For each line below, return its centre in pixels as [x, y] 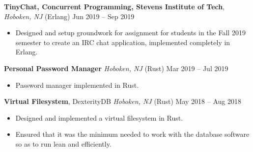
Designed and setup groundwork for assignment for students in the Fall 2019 [130, 33]
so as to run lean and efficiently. [63, 143]
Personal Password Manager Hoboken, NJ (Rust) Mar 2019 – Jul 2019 [116, 68]
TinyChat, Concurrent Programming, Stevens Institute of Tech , [114, 6]
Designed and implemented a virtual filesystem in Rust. [99, 117]
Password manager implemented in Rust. [77, 85]
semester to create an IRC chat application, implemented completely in [123, 42]
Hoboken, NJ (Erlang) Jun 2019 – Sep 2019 [69, 16]
